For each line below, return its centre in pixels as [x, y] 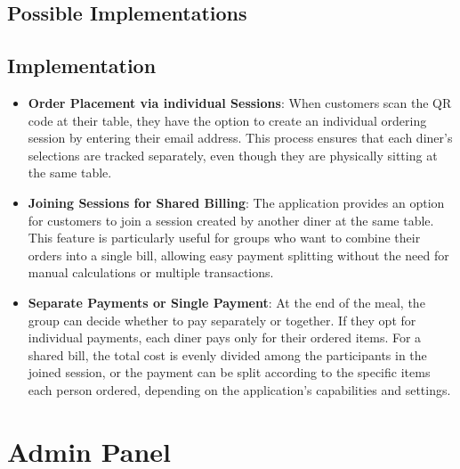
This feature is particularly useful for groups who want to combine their [224, 238]
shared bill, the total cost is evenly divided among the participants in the [227, 354]
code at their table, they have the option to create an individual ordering [227, 120]
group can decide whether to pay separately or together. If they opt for [222, 320]
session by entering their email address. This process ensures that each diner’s [240, 138]
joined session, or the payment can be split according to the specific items [229, 372]
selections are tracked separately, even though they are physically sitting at [233, 155]
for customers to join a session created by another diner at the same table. [231, 220]
